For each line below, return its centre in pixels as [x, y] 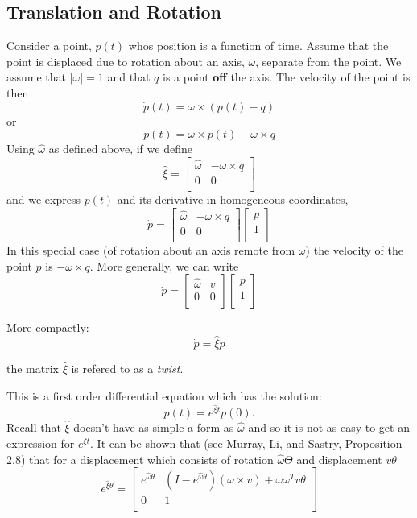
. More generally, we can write [164, 265]
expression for [41, 443]
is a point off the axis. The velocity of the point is [287, 77]
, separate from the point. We [328, 61]
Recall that [34, 427]
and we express [43, 199]
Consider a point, [49, 46]
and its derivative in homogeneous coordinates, [233, 199]
